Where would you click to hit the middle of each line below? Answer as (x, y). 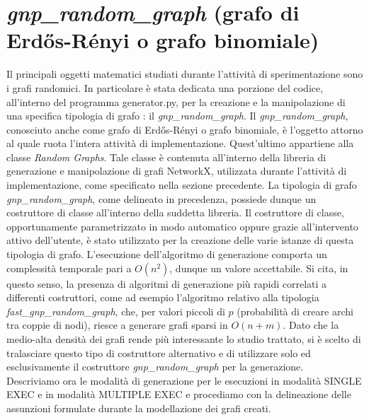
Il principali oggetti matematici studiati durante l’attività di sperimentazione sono (185, 74)
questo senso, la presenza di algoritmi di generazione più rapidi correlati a (167, 283)
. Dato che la (311, 325)
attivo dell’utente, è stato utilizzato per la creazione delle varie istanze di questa (180, 240)
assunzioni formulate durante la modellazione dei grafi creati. (139, 408)
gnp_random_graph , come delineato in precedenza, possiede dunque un (161, 198)
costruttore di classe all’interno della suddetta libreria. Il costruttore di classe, (175, 212)
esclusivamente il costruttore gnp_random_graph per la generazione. (155, 367)
